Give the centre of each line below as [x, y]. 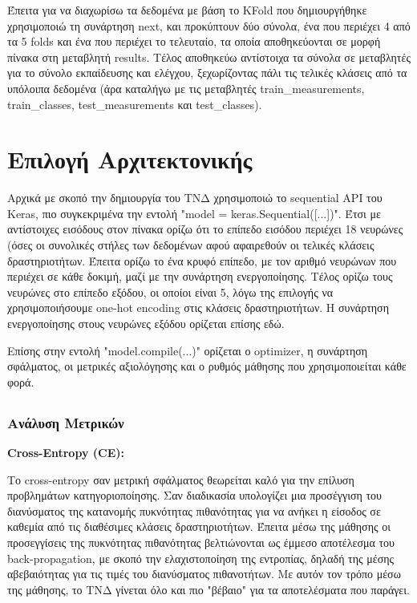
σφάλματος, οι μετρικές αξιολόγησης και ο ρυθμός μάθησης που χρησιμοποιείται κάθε [207, 366]
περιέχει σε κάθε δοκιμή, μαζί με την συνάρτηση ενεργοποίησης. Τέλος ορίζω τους [200, 276]
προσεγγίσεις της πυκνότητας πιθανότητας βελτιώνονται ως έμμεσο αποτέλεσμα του [201, 542]
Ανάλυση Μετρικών [66, 422]
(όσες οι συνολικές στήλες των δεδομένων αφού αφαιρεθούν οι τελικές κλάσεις [191, 245]
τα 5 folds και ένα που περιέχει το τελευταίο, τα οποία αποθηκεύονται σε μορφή [194, 41]
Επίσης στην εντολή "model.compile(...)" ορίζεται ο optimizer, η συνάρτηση [188, 350]
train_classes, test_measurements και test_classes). [135, 104]
